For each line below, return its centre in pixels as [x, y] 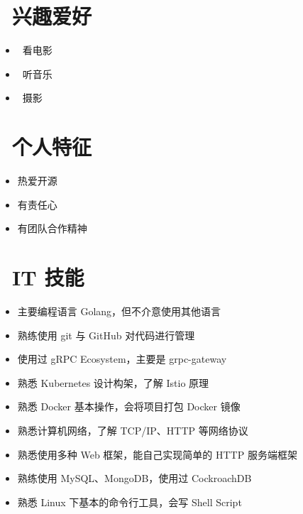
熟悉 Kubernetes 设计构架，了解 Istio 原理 [113, 382]
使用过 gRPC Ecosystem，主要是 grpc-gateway [122, 359]
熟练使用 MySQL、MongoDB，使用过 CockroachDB [134, 478]
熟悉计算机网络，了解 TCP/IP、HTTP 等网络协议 [133, 430]
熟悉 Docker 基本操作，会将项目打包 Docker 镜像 [129, 406]
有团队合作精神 [52, 228]
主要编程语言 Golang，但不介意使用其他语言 [119, 311]
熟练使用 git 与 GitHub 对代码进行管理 [106, 335]
